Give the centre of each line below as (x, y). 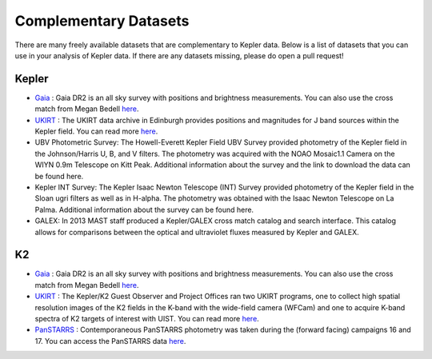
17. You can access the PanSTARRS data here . (110, 341)
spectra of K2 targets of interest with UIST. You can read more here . (147, 319)
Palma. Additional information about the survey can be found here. (144, 209)
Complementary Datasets (102, 21)
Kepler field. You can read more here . (96, 131)
